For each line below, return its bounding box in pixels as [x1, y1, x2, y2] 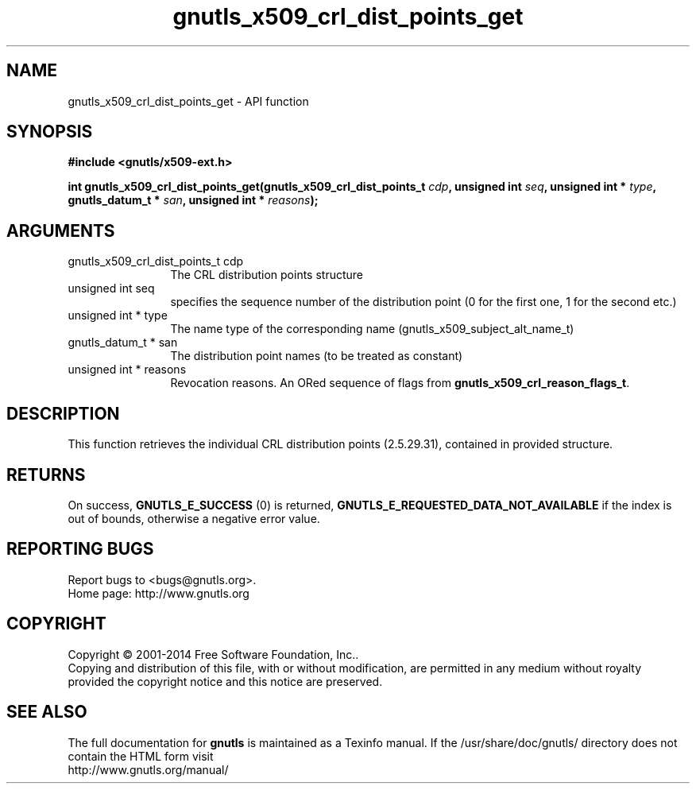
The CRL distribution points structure [170, 268, 364, 282]
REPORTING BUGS [6, 539, 154, 560]
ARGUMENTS [6, 220, 115, 241]
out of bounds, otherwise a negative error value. [68, 511, 320, 525]
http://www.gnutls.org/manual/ [68, 762, 229, 776]
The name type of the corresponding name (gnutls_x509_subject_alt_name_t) [170, 322, 574, 336]
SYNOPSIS [6, 122, 93, 142]
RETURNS [6, 464, 86, 485]
